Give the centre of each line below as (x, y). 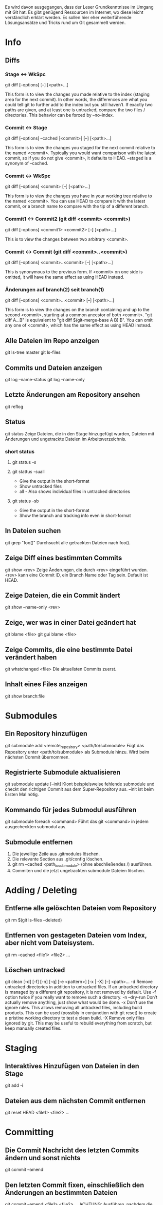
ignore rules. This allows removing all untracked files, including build (74, 1008)
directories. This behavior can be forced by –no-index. (60, 115)
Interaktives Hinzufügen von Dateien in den (72, 1066)
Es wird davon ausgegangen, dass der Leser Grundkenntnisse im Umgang (80, 7)
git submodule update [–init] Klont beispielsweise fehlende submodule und (80, 784)
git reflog (14, 407)
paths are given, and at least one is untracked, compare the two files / (75, 110)
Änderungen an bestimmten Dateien (61, 1193)
